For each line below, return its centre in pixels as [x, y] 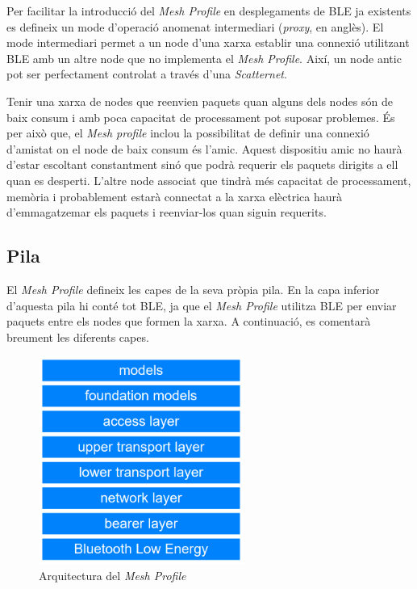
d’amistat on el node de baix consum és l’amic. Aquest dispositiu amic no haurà [204, 148]
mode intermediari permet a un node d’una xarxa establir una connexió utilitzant [208, 42]
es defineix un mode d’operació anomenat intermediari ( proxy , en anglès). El [195, 26]
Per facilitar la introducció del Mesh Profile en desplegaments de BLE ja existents [209, 11]
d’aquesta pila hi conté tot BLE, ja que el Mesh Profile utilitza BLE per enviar [202, 305]
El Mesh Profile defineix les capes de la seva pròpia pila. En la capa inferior [193, 289]
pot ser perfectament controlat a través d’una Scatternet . [147, 74]
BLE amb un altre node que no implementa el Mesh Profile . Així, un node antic [204, 58]
